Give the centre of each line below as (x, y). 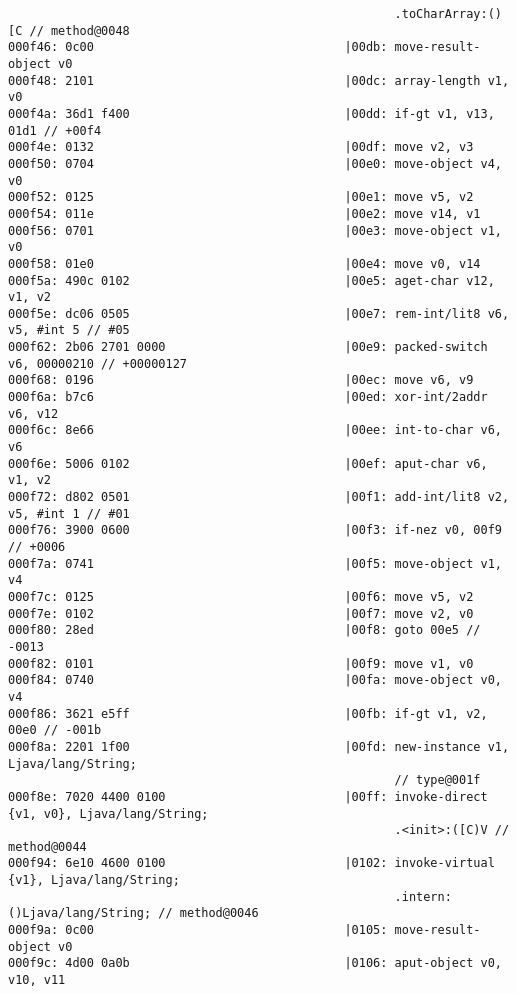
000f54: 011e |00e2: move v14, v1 (244, 213)
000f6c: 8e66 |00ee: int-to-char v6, (255, 430)
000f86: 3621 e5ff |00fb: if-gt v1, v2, (248, 713)
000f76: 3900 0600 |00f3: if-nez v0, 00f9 (255, 530)
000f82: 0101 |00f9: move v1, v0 (241, 663)
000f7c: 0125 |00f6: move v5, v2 (241, 596)
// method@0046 (208, 913)
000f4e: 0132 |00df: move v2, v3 (241, 147)
